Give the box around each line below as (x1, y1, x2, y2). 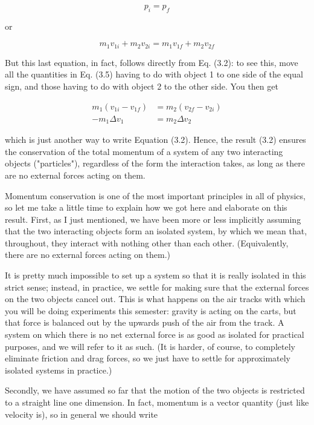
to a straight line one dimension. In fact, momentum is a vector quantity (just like (5, 396, 309, 409)
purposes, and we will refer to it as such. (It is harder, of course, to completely (5, 340, 295, 352)
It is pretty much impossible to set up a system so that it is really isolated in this (5, 269, 306, 282)
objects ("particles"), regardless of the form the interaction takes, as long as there (5, 157, 305, 170)
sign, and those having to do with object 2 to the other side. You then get (5, 80, 278, 93)
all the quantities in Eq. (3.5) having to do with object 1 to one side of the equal (5, 68, 303, 81)
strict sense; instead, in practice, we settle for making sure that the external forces (5, 280, 309, 293)
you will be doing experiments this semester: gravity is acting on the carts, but (5, 304, 296, 317)
